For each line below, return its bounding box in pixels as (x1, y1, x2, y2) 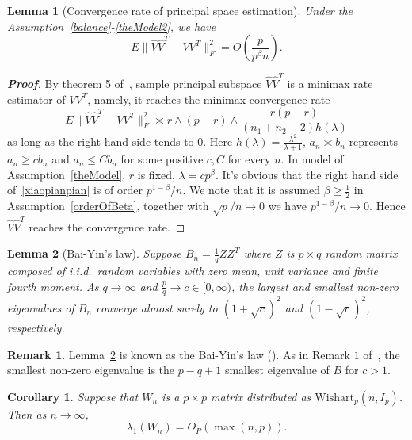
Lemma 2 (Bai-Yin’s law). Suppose (7, 245, 181, 262)
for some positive (120, 151, 204, 167)
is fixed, (137, 166, 175, 182)
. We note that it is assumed (182, 182, 321, 198)
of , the (363, 346, 400, 362)
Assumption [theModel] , (7, 166, 126, 182)
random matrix (325, 245, 398, 262)
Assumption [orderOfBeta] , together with (7, 197, 209, 214)
